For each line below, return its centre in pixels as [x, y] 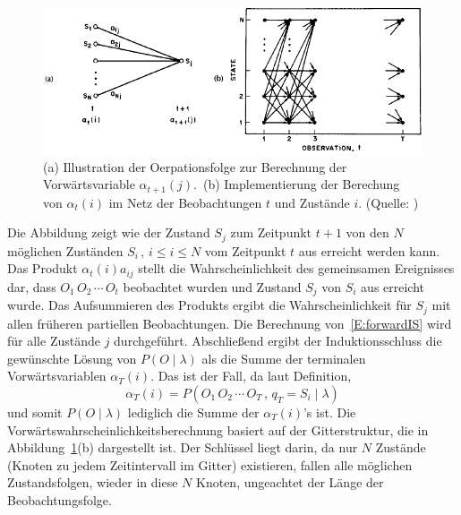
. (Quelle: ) [388, 202]
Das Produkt [43, 268]
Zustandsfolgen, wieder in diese [93, 482]
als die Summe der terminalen [284, 358]
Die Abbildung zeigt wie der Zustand [109, 232]
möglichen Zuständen [65, 250]
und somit [35, 412]
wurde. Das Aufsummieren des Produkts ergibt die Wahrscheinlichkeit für [209, 305]
